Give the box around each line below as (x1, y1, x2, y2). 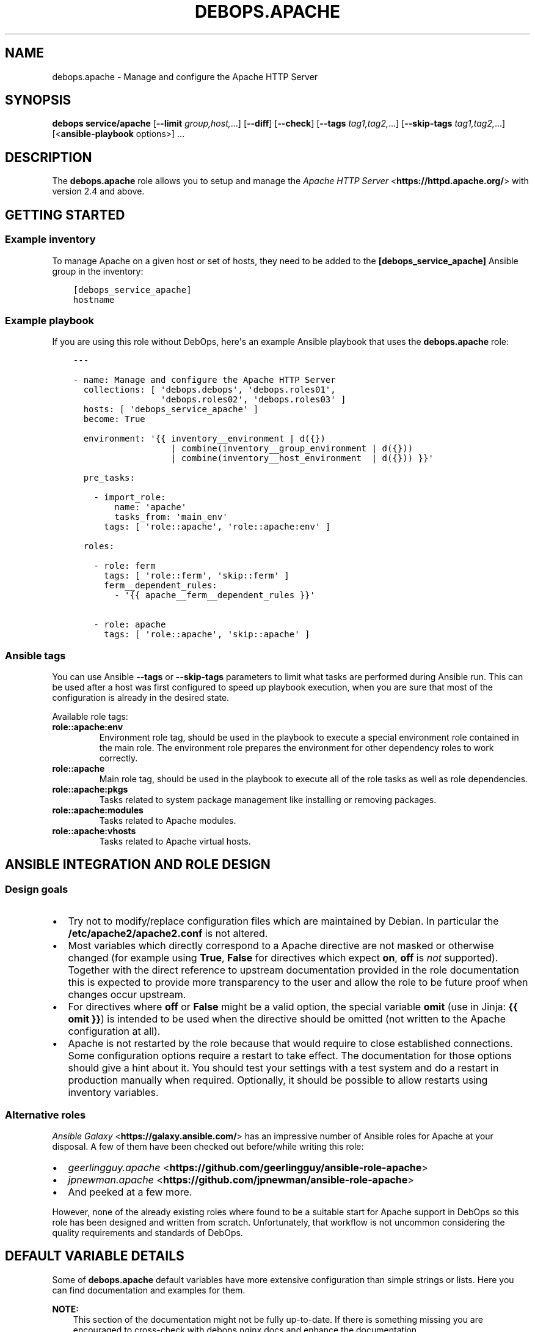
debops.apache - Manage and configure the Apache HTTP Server (52, 71, 318, 82)
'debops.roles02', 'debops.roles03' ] (161, 394, 346, 405)
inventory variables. (68, 1086, 159, 1099)
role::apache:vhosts (52, 826, 136, 836)
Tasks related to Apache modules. (99, 815, 236, 826)
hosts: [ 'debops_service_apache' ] (83, 404, 259, 415)
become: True (83, 414, 145, 424)
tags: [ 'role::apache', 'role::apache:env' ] (104, 522, 331, 532)
